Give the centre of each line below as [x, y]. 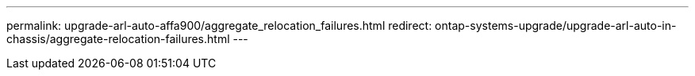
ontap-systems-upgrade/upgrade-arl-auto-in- [556, 25]
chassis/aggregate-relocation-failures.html [118, 39]
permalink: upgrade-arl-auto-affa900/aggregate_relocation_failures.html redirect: [219, 25]
